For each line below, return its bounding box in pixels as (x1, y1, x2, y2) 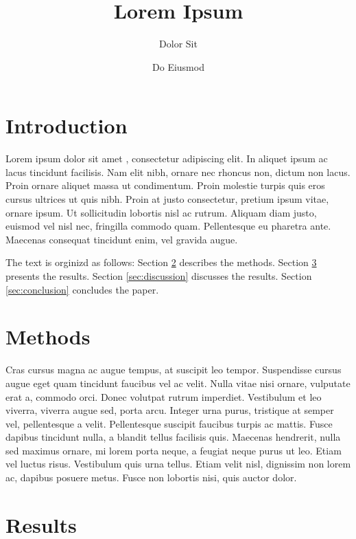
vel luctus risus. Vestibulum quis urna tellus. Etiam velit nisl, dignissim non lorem (5, 456, 351, 471)
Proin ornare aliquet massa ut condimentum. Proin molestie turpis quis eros (5, 178, 325, 192)
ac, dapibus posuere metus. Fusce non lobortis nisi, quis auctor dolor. (5, 470, 297, 485)
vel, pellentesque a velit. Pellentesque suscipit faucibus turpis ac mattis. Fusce (5, 416, 333, 430)
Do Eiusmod (152, 59, 204, 74)
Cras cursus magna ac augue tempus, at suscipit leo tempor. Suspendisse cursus (5, 362, 342, 377)
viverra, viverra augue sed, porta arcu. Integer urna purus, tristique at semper (5, 403, 334, 417)
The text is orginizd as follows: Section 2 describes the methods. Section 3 (5, 255, 317, 269)
